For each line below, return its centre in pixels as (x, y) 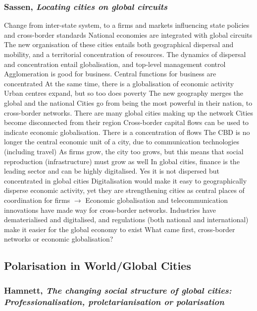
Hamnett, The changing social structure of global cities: (118, 290)
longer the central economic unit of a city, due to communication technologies (122, 142)
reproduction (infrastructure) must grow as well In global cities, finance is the (122, 161)
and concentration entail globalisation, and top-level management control (115, 64)
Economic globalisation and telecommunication (156, 200)
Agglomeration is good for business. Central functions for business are (110, 74)
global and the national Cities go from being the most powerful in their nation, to (128, 102)
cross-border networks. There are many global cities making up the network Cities (129, 112)
